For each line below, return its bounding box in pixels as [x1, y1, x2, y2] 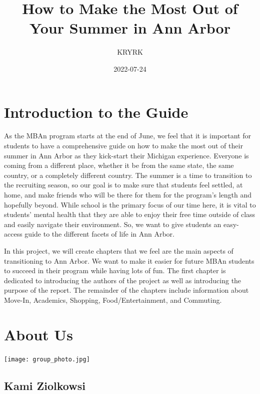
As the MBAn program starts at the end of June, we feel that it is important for [4, 130, 251, 141]
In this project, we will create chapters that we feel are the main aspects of [4, 245, 233, 256]
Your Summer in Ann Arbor [29, 18, 230, 38]
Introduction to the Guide [4, 101, 188, 122]
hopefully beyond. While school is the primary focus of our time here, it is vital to [4, 199, 256, 210]
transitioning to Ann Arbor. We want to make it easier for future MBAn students [4, 255, 254, 266]
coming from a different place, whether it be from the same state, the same [4, 160, 234, 170]
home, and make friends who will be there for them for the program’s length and [4, 189, 252, 200]
